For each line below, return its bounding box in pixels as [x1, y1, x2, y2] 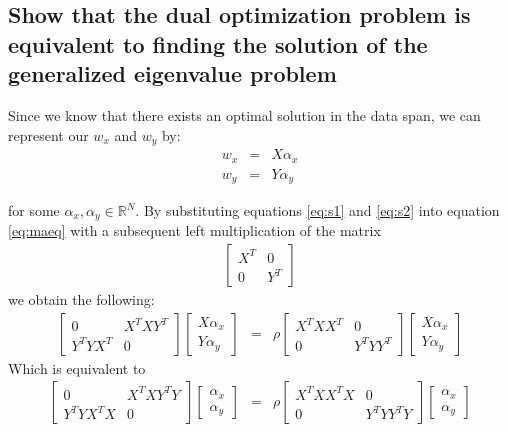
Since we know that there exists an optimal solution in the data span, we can [8, 104, 481, 125]
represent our [8, 124, 89, 145]
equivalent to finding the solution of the [8, 28, 428, 59]
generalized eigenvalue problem [8, 58, 337, 89]
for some [8, 200, 60, 220]
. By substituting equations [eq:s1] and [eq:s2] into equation [135, 200, 500, 220]
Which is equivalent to [8, 357, 146, 378]
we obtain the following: [8, 289, 155, 310]
